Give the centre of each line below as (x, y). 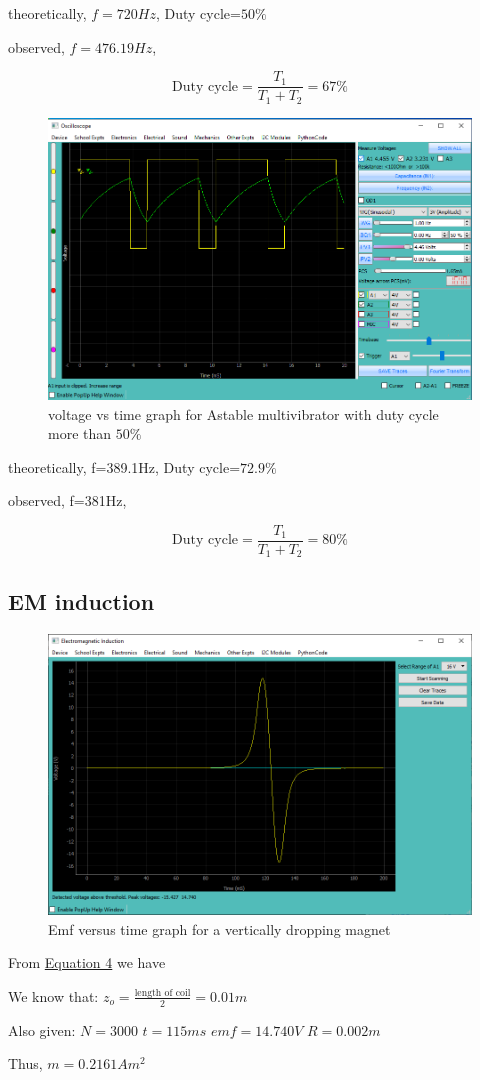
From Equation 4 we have (87, 962)
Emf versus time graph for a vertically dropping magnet (219, 928)
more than (80, 433)
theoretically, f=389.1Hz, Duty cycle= (124, 466)
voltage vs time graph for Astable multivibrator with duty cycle (243, 413)
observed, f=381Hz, (67, 500)
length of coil (162, 992)
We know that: (53, 995)
